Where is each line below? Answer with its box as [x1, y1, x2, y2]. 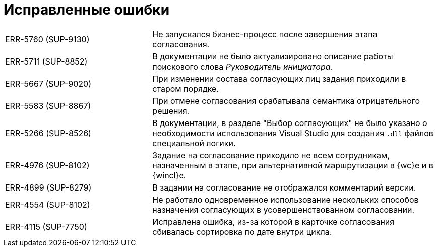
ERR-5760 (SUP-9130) [5, 34, 90, 44]
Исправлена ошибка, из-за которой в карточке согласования [152, 216, 395, 227]
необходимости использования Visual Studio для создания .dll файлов [152, 128, 433, 138]
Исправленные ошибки [4, 1, 170, 18]
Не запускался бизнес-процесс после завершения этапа [152, 29, 378, 39]
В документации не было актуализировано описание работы [152, 51, 393, 61]
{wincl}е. [152, 170, 186, 180]
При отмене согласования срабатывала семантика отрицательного [152, 95, 420, 106]
